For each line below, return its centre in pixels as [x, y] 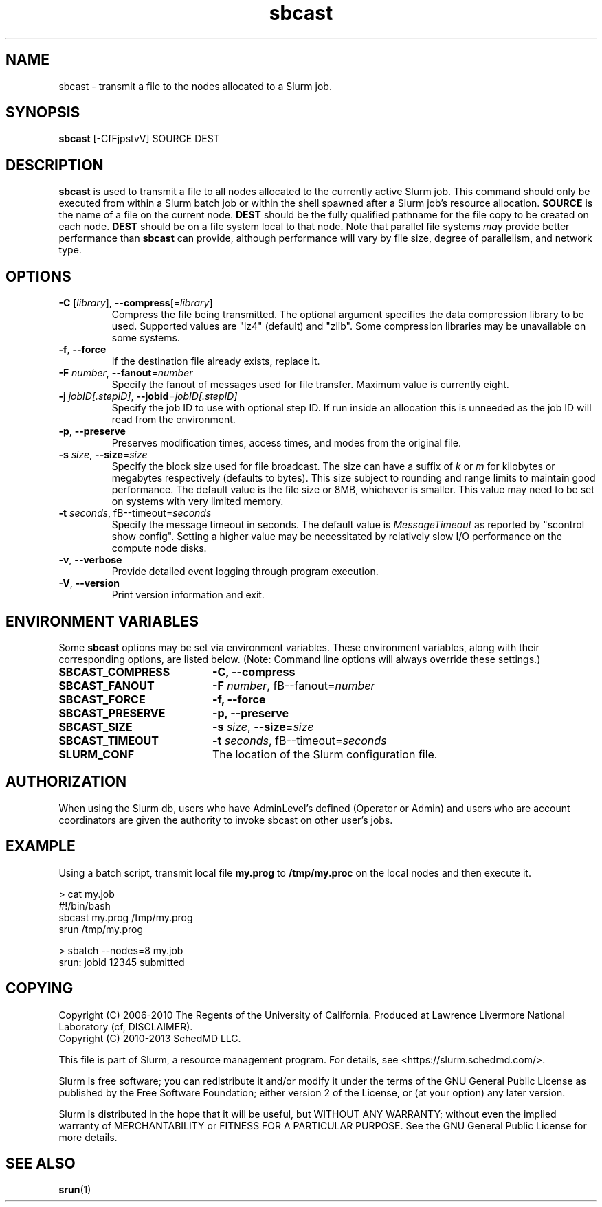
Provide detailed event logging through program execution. [245, 572]
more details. [88, 1137]
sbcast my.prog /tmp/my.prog [126, 917]
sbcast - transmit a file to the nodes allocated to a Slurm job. [195, 86]
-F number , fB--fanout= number [293, 685]
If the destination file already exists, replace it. [216, 361]
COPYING [40, 989]
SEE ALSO [41, 1163]
